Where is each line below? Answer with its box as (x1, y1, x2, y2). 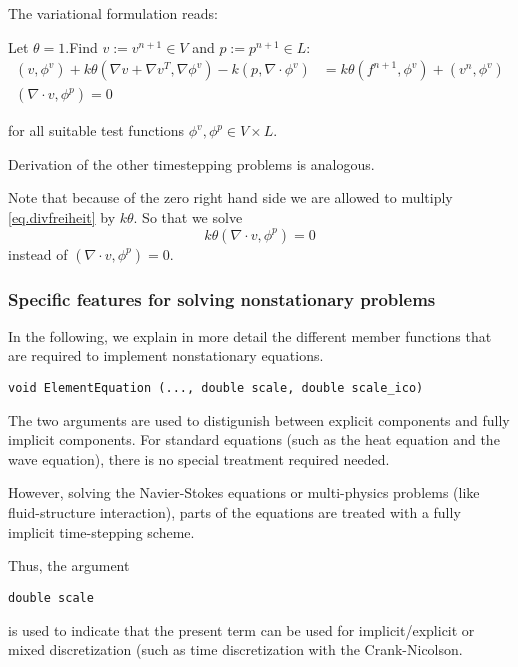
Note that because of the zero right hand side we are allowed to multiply (8, 187, 453, 208)
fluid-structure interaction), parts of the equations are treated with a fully (8, 502, 461, 523)
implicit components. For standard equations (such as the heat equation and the (8, 429, 500, 450)
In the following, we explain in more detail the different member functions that (8, 325, 492, 346)
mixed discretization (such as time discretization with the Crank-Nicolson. (8, 639, 463, 660)
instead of (8, 243, 68, 264)
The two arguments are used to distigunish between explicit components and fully (8, 409, 510, 430)
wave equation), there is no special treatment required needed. (8, 448, 390, 469)
